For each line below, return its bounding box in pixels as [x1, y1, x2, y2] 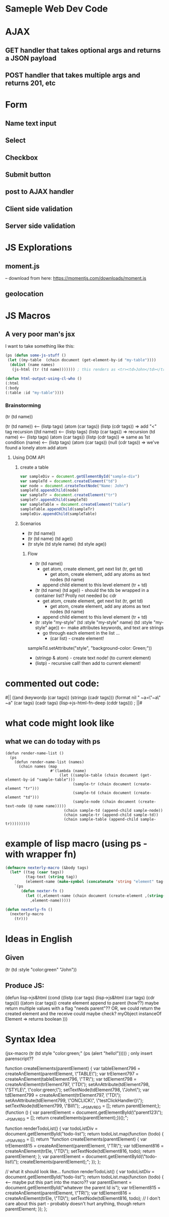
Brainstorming [5, 402, 41, 409]
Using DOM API [12, 454, 45, 461]
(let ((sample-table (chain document [59, 773, 138, 778]
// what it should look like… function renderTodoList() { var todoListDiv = [5, 1169, 155, 1175]
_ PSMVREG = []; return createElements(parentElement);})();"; [5, 1114, 129, 1122]
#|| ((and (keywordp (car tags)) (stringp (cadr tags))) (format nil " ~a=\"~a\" [5, 694, 161, 700]
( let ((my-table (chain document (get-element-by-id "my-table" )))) [7, 358, 156, 363]
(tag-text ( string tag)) [25, 874, 78, 880]
